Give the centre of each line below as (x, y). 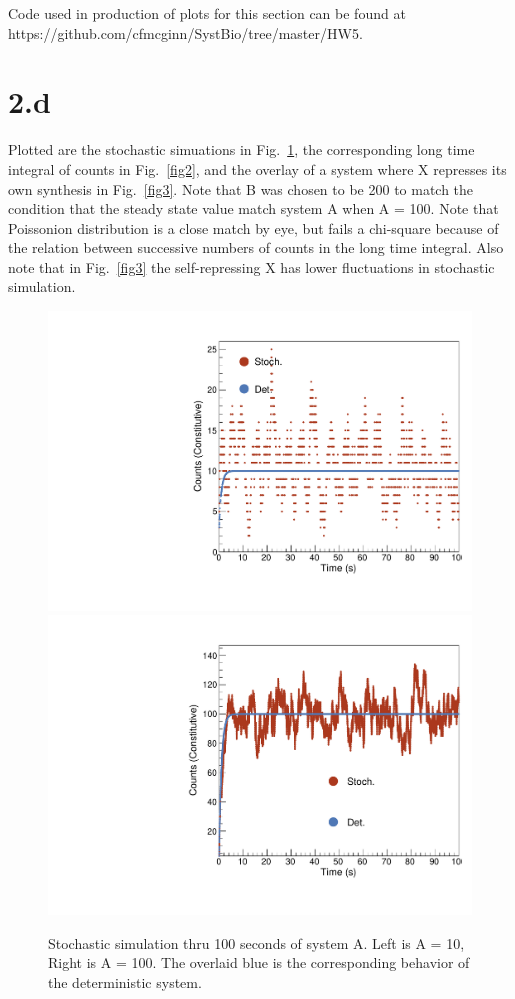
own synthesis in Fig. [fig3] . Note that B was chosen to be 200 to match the (241, 188)
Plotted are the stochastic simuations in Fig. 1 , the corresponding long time (241, 149)
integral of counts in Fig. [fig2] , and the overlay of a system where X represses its (257, 168)
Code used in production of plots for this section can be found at (207, 13)
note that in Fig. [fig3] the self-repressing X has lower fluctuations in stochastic (251, 266)
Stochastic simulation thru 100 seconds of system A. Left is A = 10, (256, 942)
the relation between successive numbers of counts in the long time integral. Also (256, 247)
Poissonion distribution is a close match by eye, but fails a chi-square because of (253, 227)
